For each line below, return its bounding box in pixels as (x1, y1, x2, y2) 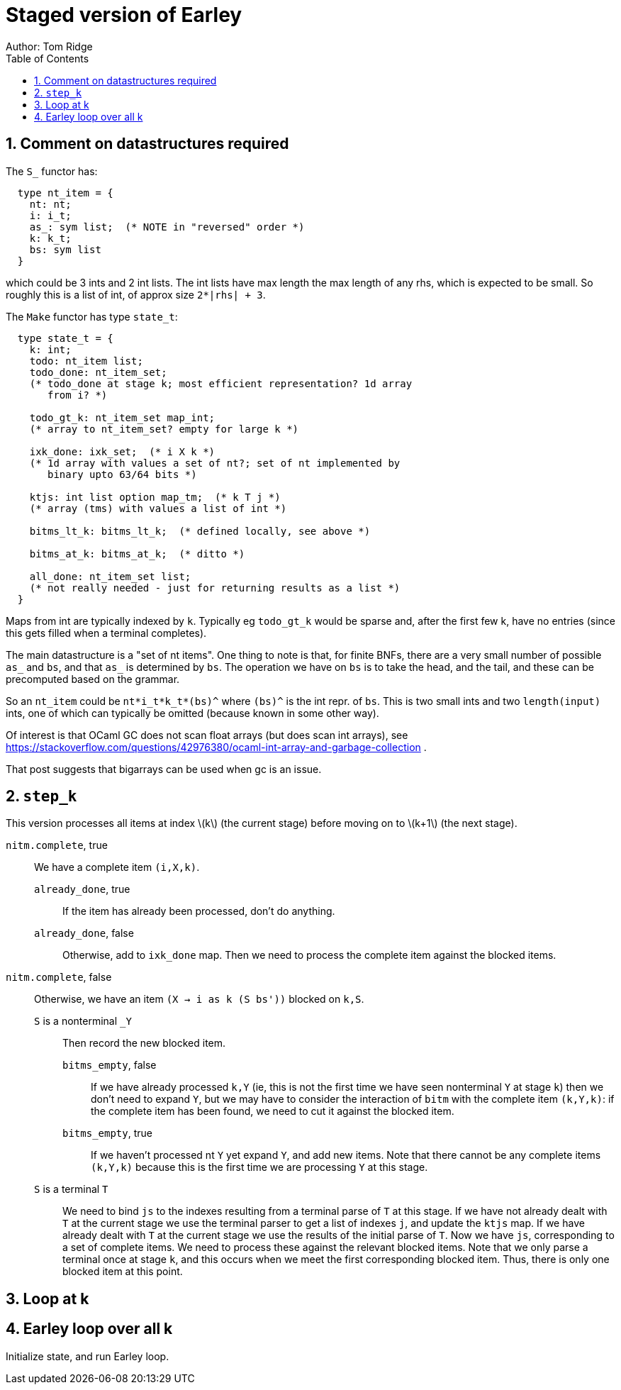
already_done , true (34, 883, 130, 896)
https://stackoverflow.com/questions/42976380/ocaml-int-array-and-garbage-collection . (6, 740, 427, 753)
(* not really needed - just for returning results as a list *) (29, 582, 401, 594)
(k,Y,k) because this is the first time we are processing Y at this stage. (91, 1161, 428, 1174)
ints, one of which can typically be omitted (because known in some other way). (6, 706, 379, 719)
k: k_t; (29, 232, 72, 244)
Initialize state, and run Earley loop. (6, 1350, 169, 1362)
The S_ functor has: (6, 165, 98, 177)
